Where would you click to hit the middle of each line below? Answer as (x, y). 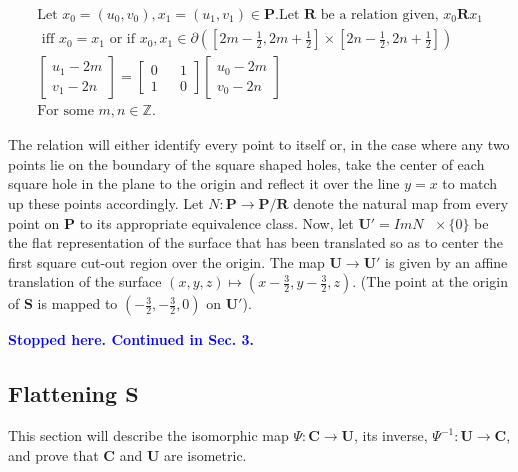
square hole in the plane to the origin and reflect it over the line (204, 183)
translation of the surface (85, 281)
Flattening (63, 393)
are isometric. (205, 454)
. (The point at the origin (430, 281)
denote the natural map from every (401, 202)
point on (34, 222)
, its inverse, (391, 435)
